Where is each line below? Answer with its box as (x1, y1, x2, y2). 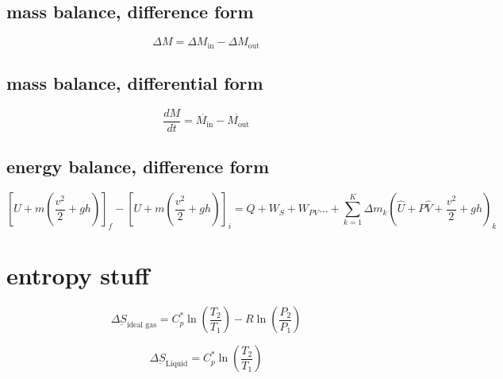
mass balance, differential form (6, 71, 263, 95)
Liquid (165, 360, 188, 369)
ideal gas (126, 321, 156, 330)
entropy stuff (6, 259, 150, 292)
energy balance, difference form (6, 154, 270, 179)
